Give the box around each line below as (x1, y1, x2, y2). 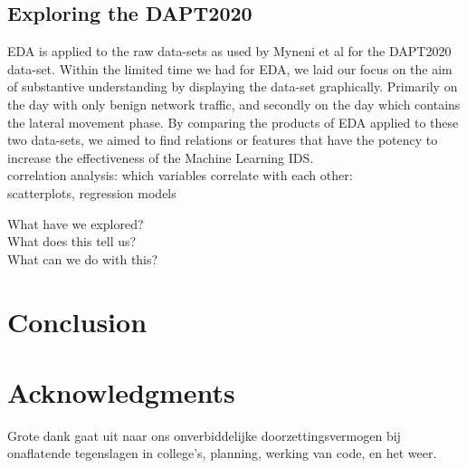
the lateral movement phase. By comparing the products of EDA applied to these (7, 112, 459, 131)
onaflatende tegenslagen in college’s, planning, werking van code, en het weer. (7, 444, 437, 463)
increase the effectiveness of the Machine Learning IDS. (7, 148, 314, 167)
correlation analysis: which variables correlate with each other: (7, 166, 353, 185)
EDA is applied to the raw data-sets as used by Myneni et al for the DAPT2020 (7, 42, 452, 61)
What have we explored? (7, 214, 144, 233)
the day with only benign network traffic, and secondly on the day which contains (7, 94, 461, 113)
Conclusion (7, 302, 148, 339)
